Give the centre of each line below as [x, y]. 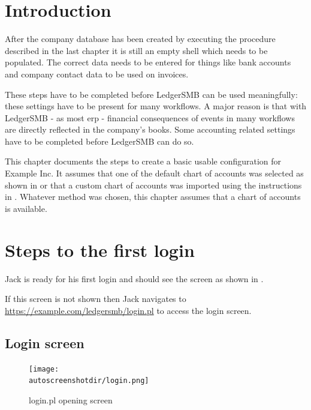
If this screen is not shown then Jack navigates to [96, 299]
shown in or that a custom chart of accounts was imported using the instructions [153, 185]
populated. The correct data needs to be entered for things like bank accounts [148, 62]
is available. [26, 208]
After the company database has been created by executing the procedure [140, 39]
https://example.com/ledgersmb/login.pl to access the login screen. [128, 310]
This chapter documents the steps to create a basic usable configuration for [143, 161]
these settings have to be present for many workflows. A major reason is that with [156, 106]
